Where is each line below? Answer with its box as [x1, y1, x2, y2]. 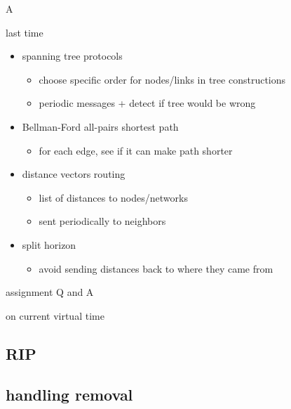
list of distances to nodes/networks [39, 190, 188, 204]
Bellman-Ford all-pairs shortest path [22, 119, 179, 134]
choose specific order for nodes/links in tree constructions [39, 72, 286, 86]
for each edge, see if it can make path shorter [39, 143, 233, 157]
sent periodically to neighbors [39, 214, 166, 228]
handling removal [6, 384, 133, 405]
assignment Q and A [6, 285, 94, 299]
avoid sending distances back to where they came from [39, 261, 273, 275]
